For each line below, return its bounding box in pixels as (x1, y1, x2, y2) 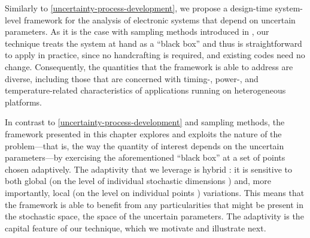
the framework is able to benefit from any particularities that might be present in (5, 198, 304, 210)
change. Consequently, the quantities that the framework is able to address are (5, 60, 293, 73)
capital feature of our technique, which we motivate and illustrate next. (5, 221, 266, 234)
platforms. (5, 95, 42, 108)
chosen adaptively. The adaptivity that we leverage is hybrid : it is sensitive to (5, 162, 292, 175)
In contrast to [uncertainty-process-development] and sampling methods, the (5, 116, 285, 128)
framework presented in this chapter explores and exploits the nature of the (5, 127, 282, 140)
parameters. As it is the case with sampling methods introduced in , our (5, 25, 269, 38)
